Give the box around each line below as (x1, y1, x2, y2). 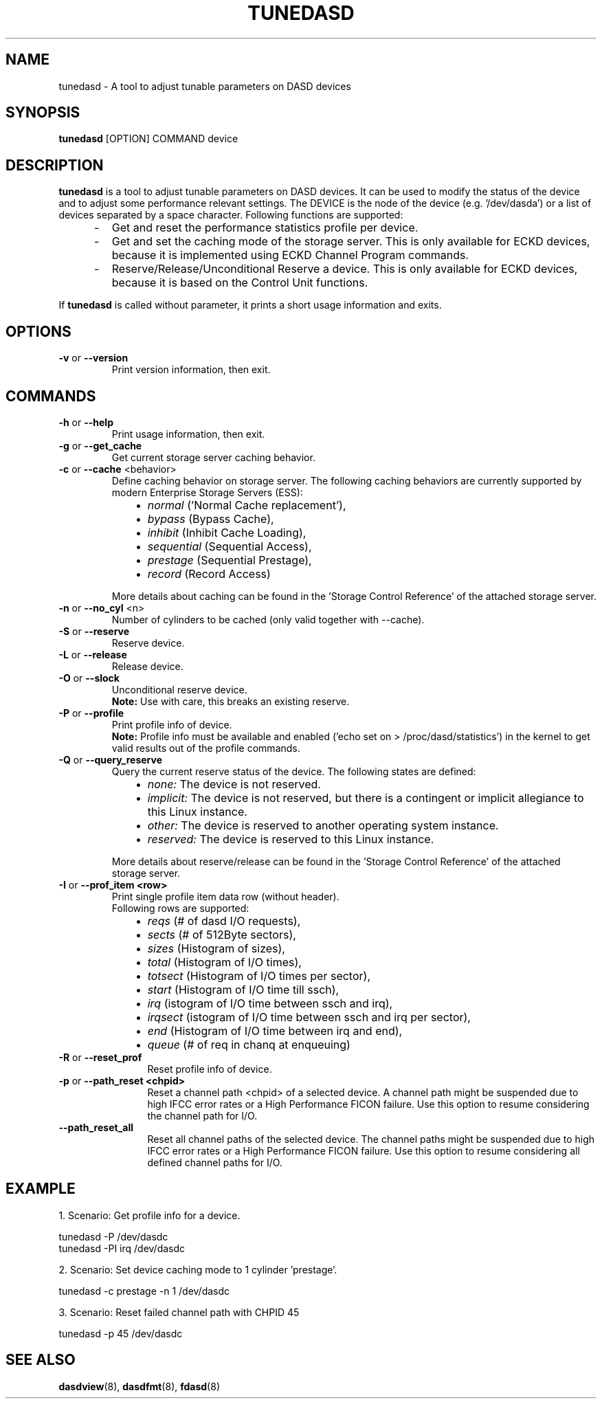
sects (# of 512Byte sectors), (147, 927, 296, 941)
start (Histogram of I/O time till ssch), (147, 982, 339, 996)
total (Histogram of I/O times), (147, 955, 302, 969)
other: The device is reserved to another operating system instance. (147, 818, 499, 832)
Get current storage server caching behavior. (111, 451, 315, 463)
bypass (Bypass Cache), (147, 511, 274, 526)
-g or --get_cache (58, 439, 142, 452)
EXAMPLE (5, 1180, 76, 1198)
